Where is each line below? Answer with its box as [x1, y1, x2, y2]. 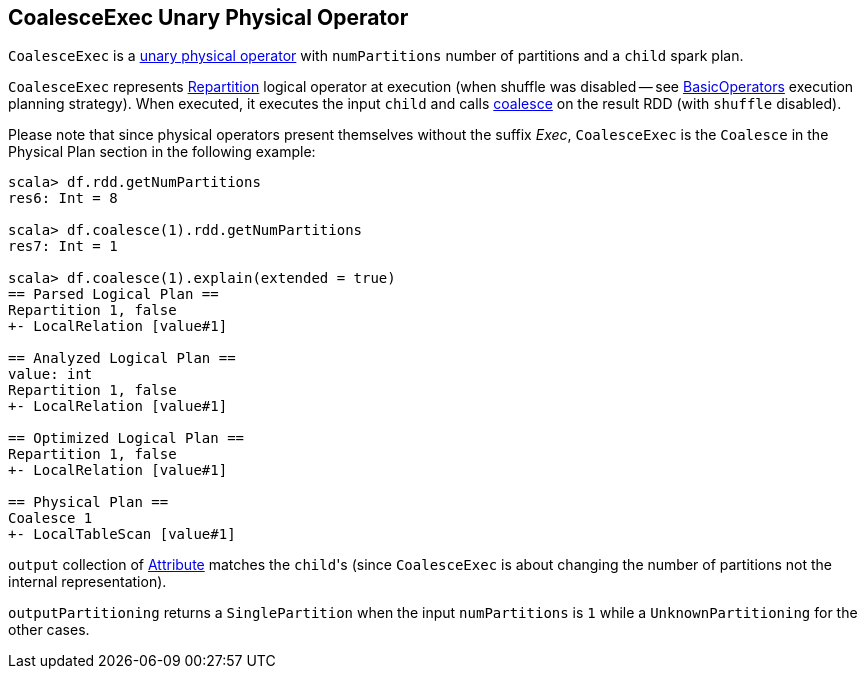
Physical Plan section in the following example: [8, 143, 316, 161]
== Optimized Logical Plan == [8, 430, 245, 447]
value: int [8, 366, 93, 383]
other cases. [8, 621, 90, 639]
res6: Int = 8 [8, 190, 118, 207]
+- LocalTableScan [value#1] [8, 526, 236, 543]
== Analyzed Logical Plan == [8, 350, 236, 367]
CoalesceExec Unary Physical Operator [8, 5, 409, 30]
